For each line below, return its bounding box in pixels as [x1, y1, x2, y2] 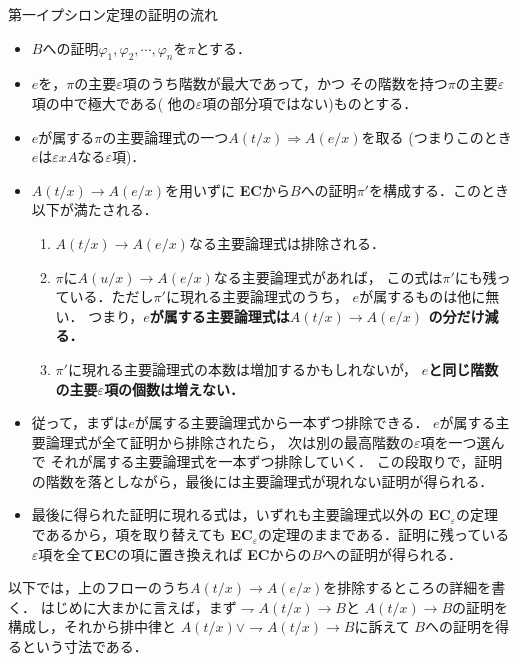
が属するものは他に [359, 286, 486, 307]
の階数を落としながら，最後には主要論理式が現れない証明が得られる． [31, 470, 494, 491]
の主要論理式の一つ [102, 126, 229, 147]
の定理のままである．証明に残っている [258, 524, 510, 545]
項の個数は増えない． [104, 378, 245, 399]
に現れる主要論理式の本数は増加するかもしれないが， [67, 358, 418, 379]
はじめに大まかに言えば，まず [40, 596, 237, 617]
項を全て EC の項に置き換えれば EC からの [38, 543, 312, 564]
